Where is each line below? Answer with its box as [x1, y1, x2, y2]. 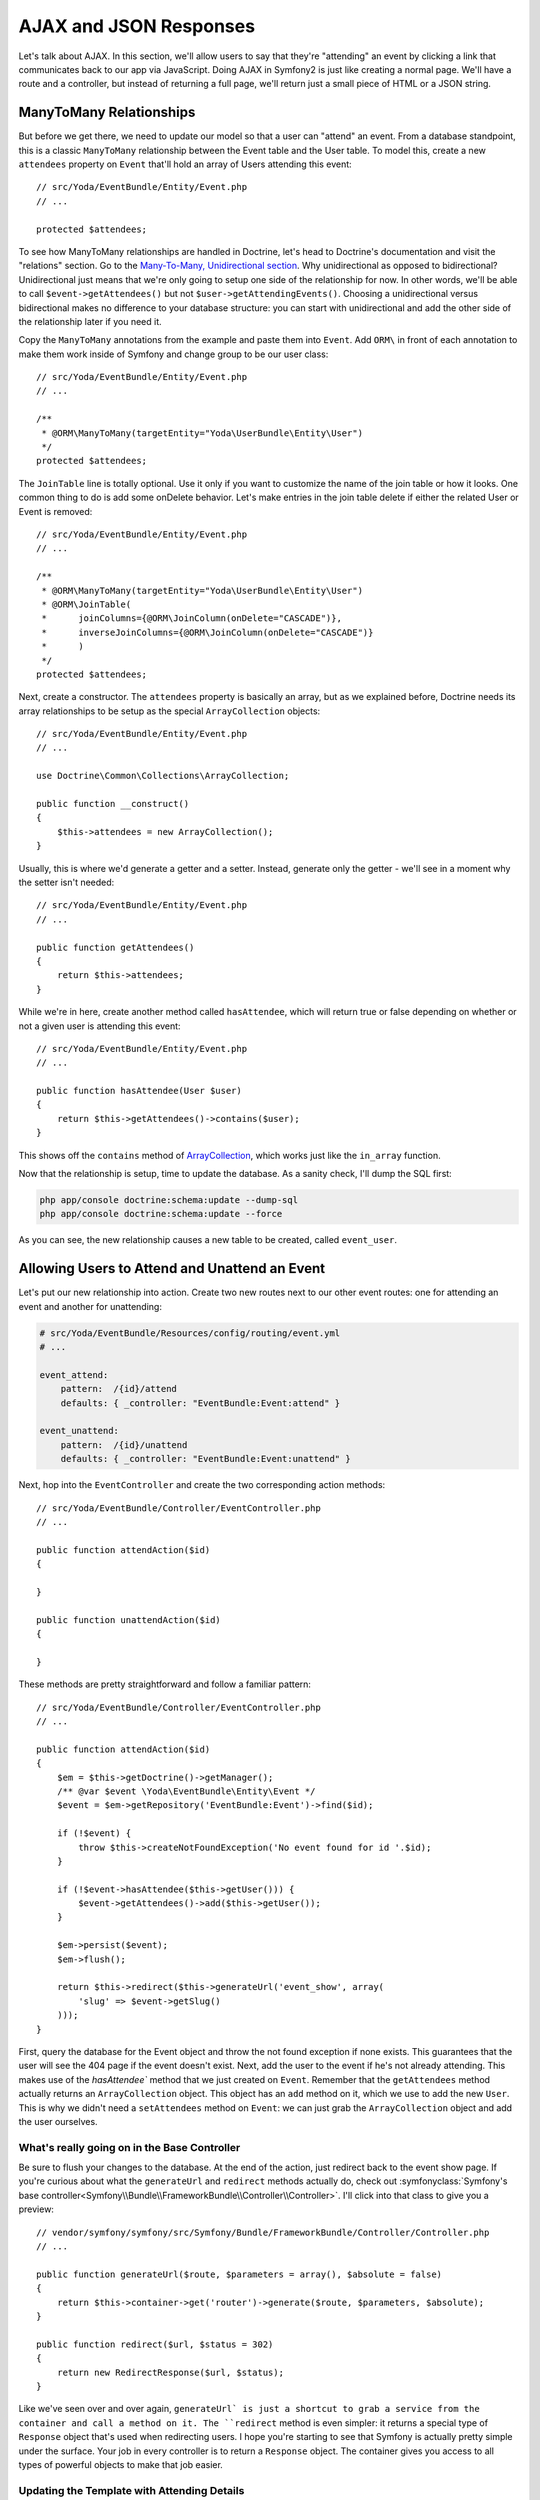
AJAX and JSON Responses [18, 15, 255, 37]
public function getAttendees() [36, 941, 195, 953]
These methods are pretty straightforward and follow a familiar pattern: [18, 1678, 312, 1690]
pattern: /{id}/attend [60, 1383, 177, 1395]
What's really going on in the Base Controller [18, 2140, 241, 2154]
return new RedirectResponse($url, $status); [56, 2366, 285, 2378]
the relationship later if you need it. [18, 315, 162, 327]
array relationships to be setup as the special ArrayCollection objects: [18, 705, 321, 717]
